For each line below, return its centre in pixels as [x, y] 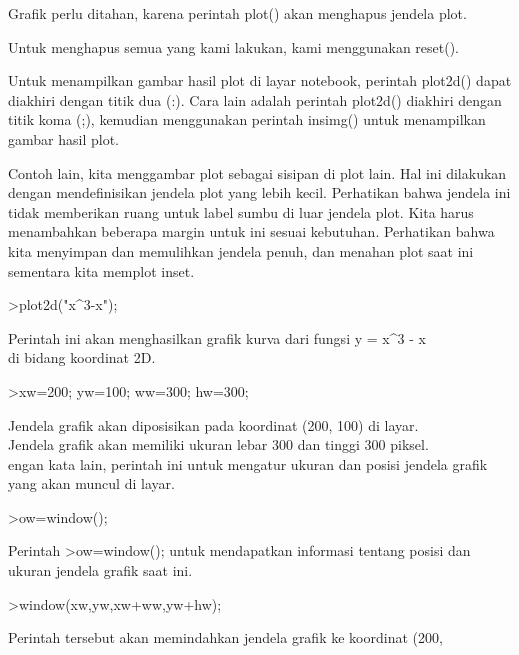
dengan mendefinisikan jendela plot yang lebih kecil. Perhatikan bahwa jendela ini [259, 192]
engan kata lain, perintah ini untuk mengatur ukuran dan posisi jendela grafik [248, 463]
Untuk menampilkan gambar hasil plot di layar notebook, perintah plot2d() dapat [260, 80]
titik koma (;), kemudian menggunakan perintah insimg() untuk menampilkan [247, 119]
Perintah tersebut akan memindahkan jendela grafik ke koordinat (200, [225, 637]
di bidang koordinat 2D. [82, 357]
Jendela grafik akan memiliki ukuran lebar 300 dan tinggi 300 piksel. [218, 444]
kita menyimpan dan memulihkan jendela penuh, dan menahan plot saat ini [241, 250]
